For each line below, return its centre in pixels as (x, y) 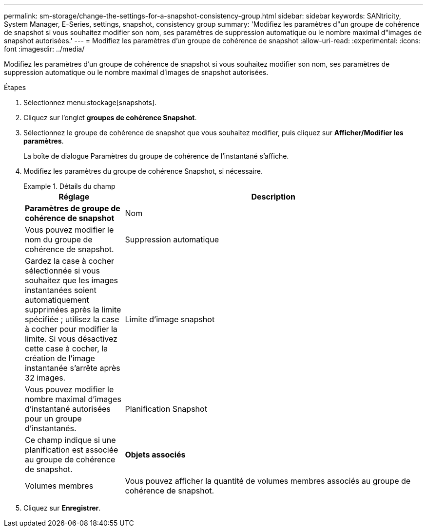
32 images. (45, 378)
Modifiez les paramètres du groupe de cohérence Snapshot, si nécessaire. (143, 171)
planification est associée (72, 450)
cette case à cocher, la (67, 348)
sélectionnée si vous (62, 271)
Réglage (74, 197)
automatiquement (57, 300)
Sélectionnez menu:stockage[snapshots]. (90, 102)
